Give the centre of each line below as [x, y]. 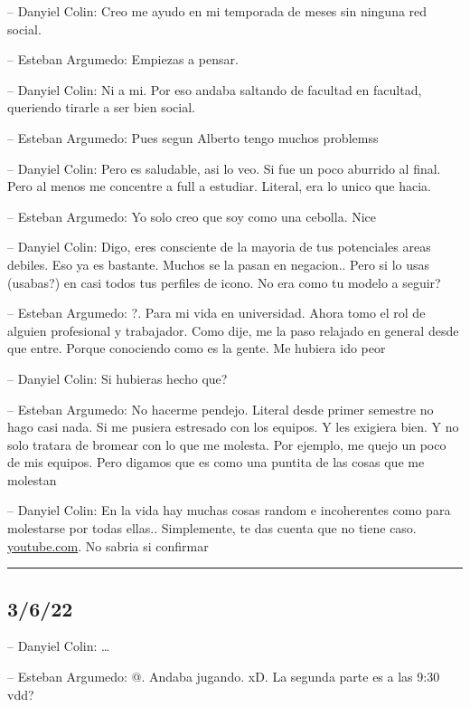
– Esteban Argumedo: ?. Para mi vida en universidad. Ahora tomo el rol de [216, 313]
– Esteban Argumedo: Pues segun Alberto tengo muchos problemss [193, 137]
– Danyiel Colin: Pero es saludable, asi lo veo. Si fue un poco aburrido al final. [224, 168]
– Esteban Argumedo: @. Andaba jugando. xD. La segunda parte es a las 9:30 [224, 677]
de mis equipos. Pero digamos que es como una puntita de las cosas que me [216, 462]
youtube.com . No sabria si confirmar [108, 545]
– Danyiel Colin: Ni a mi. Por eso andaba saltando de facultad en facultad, [215, 89]
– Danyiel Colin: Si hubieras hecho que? [117, 378]
